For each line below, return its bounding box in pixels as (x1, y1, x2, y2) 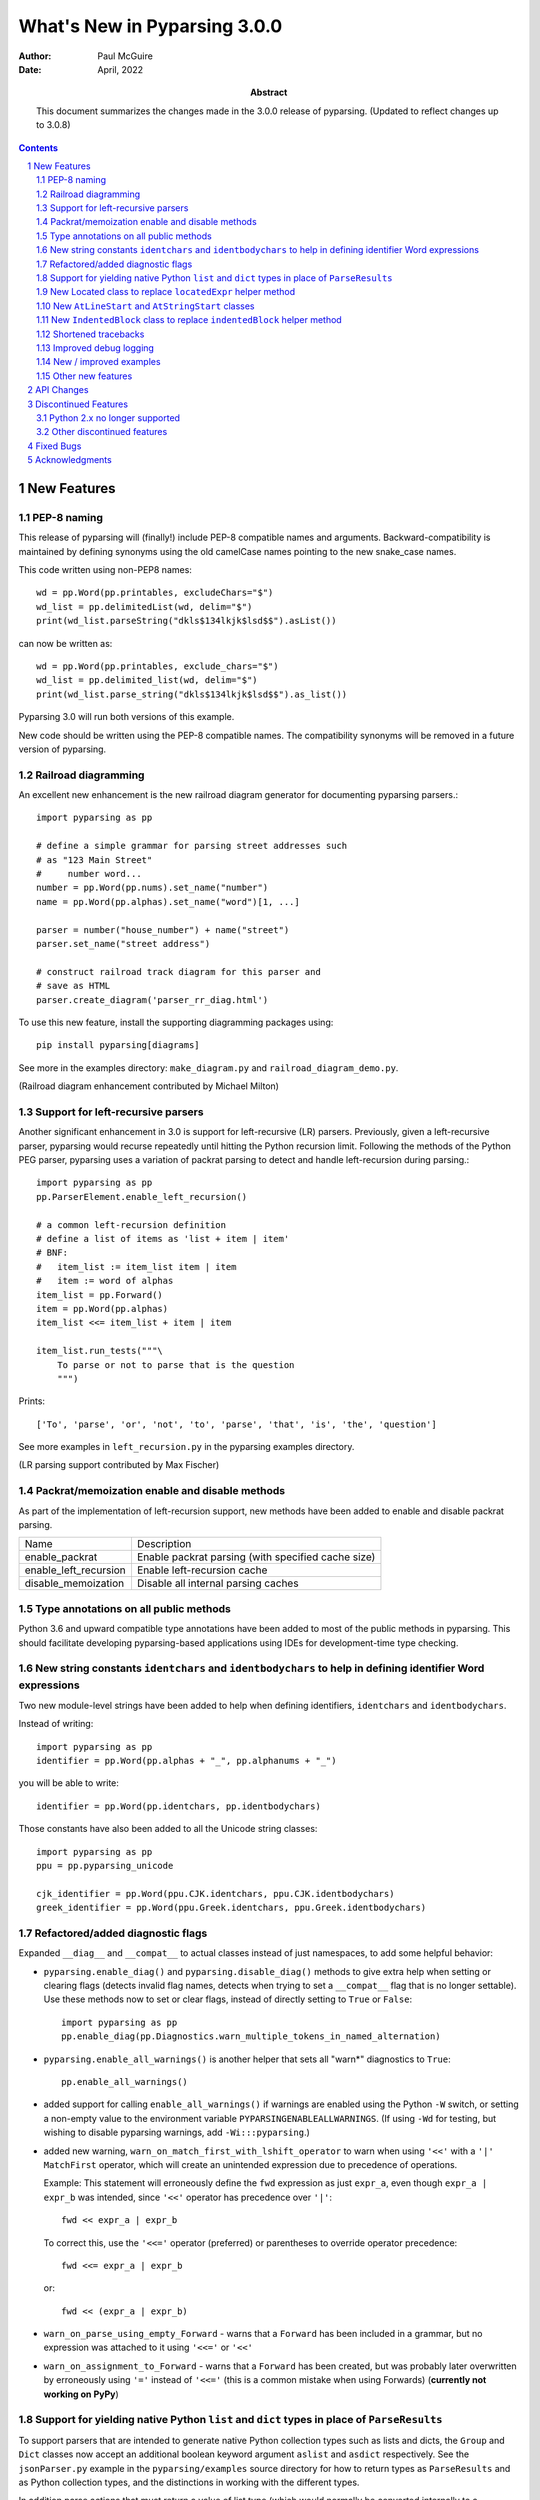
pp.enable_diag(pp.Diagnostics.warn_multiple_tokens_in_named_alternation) (61, 2031, 441, 2042)
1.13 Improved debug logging (36, 341, 155, 354)
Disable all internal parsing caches (136, 1576, 299, 1590)
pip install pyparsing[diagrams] (36, 1040, 200, 1051)
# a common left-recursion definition (36, 1219, 227, 1230)
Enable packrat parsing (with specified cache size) (136, 1550, 376, 1564)
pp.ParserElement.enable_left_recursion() (36, 1191, 248, 1202)
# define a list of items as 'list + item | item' (36, 1233, 290, 1244)
